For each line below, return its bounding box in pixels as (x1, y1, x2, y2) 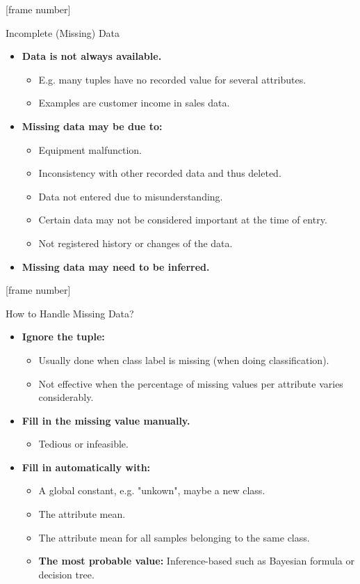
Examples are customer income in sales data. (38, 95, 230, 110)
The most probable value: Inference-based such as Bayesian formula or (38, 553, 354, 568)
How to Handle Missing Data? (6, 306, 134, 320)
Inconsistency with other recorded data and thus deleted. (38, 166, 281, 180)
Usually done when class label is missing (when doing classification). (38, 352, 329, 367)
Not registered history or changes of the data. (38, 235, 233, 250)
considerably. (38, 390, 94, 404)
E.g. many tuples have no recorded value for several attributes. (38, 72, 306, 86)
